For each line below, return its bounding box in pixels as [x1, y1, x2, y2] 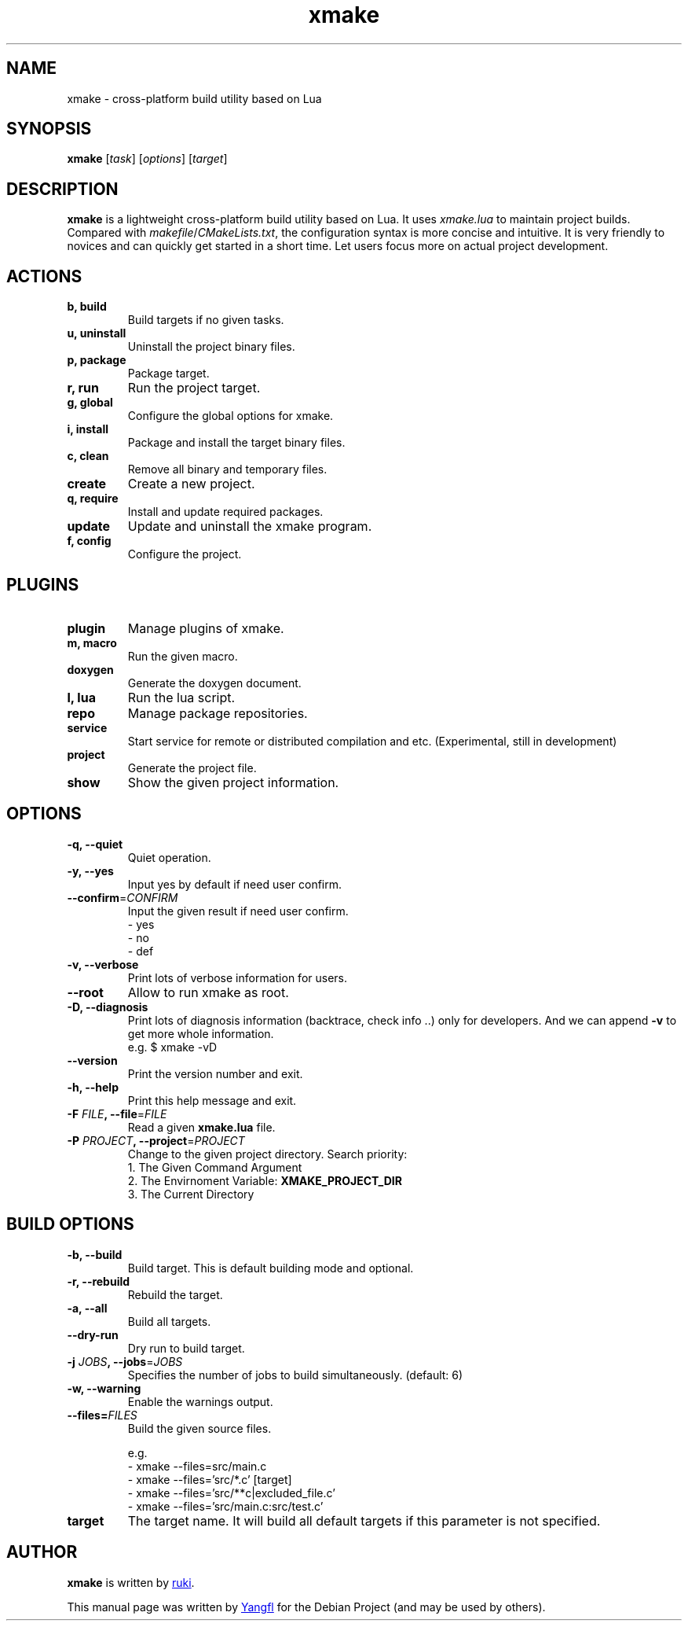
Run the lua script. [127, 689, 236, 705]
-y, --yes [67, 863, 114, 878]
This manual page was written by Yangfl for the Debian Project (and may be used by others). [67, 1599, 546, 1614]
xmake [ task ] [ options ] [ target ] [67, 152, 228, 166]
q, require [67, 491, 119, 506]
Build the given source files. [127, 1421, 272, 1435]
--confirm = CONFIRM [67, 890, 178, 904]
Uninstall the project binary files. [127, 340, 295, 354]
